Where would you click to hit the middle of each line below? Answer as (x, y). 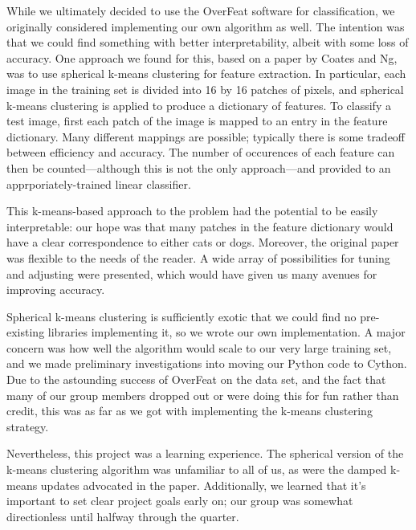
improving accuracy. (56, 289)
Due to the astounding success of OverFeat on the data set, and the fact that (196, 379)
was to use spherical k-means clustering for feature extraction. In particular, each (206, 73)
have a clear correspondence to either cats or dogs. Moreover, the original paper (203, 242)
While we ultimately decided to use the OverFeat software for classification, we (201, 10)
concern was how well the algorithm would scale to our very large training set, (199, 347)
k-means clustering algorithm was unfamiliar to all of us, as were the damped (197, 469)
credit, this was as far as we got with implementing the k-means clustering (190, 411)
